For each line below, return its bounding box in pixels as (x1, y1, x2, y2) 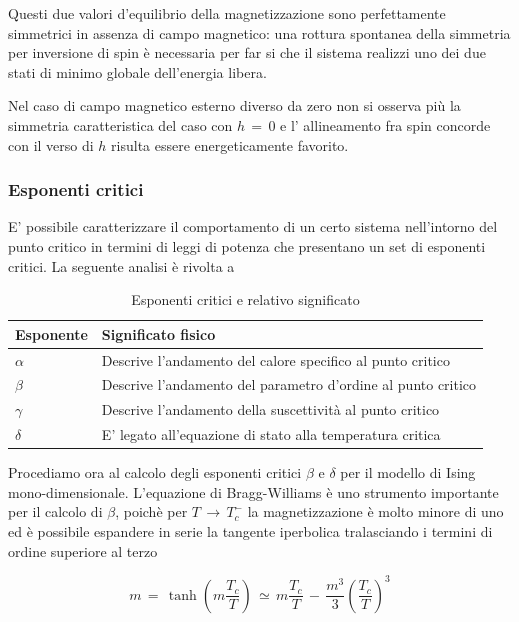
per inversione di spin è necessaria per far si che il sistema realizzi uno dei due (8, 42, 486, 63)
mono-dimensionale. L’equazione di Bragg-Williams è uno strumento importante (8, 481, 499, 502)
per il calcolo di (8, 501, 103, 522)
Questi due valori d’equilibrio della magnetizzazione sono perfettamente (8, 3, 446, 23)
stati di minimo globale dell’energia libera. (8, 61, 267, 82)
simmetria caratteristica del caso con (8, 114, 233, 135)
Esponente (15, 323, 88, 344)
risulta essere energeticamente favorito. (111, 134, 349, 155)
